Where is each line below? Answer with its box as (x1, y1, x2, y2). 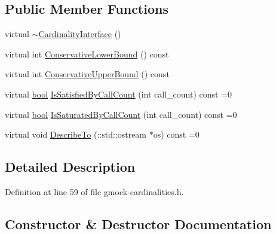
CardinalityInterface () (38, 28, 121, 40)
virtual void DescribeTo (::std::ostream (5, 128, 147, 141)
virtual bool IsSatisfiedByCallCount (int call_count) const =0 (5, 87, 232, 100)
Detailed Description (5, 157, 136, 176)
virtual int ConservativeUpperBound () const (5, 68, 170, 80)
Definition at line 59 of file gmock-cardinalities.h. (5, 185, 184, 197)
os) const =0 (153, 128, 200, 141)
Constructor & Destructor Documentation (5, 214, 272, 233)
